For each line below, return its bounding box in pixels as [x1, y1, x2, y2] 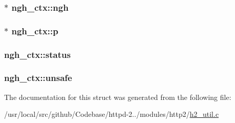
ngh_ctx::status [4, 48, 71, 60]
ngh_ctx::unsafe [4, 71, 72, 84]
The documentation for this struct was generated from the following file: [4, 91, 231, 102]
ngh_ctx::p [11, 24, 58, 37]
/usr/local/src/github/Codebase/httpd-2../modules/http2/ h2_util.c [4, 109, 219, 119]
